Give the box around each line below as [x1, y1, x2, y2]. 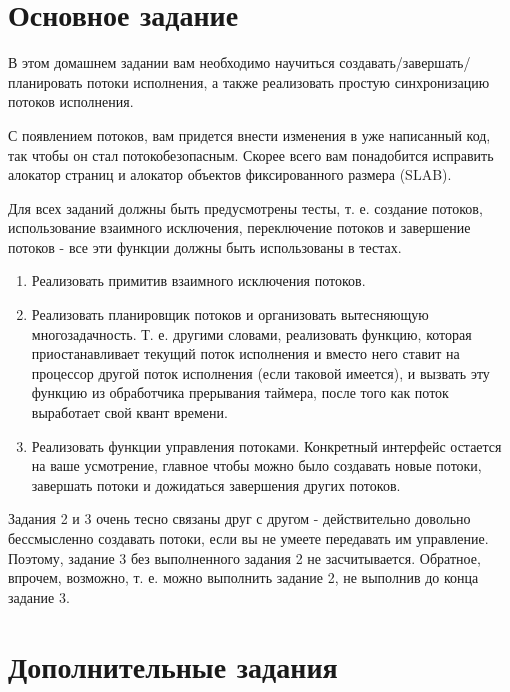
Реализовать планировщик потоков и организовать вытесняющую [31, 304, 429, 325]
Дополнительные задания [8, 645, 338, 686]
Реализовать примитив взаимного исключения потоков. [31, 270, 366, 291]
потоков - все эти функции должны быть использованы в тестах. [8, 236, 402, 257]
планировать [8, 71, 83, 92]
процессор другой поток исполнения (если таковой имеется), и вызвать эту [31, 362, 490, 383]
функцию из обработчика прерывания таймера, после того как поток [31, 382, 449, 403]
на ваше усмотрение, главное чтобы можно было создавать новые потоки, [31, 455, 482, 476]
